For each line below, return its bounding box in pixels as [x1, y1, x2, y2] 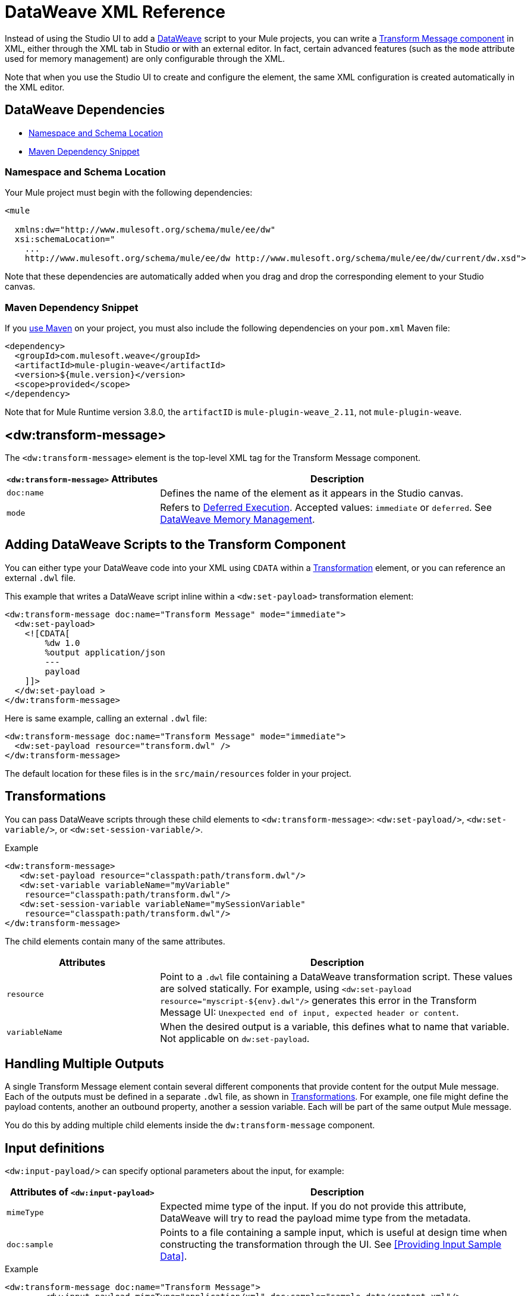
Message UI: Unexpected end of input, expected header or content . [160, 1006, 459, 1018]
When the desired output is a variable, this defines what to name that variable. [160, 1020, 510, 1033]
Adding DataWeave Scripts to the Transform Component [5, 537, 346, 553]
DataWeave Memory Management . [160, 513, 315, 525]
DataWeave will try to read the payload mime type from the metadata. [160, 1212, 471, 1225]
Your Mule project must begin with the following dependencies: [5, 187, 253, 198]
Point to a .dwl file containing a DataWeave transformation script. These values [160, 970, 513, 983]
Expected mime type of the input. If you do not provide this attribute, [160, 1200, 467, 1213]
